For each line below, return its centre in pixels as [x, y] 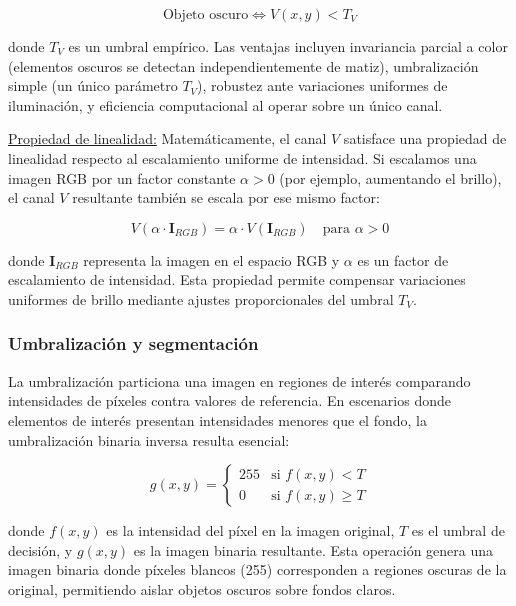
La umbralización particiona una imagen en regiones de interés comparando [239, 380]
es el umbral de [458, 530]
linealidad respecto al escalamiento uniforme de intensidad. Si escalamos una [242, 157]
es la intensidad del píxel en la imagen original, [250, 530]
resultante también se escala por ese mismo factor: [226, 197]
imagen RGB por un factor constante [122, 177]
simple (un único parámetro [93, 85]
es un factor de [403, 259]
